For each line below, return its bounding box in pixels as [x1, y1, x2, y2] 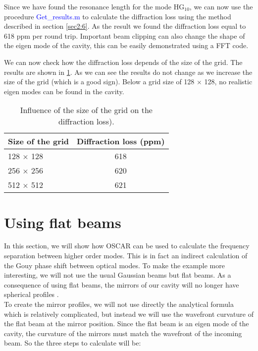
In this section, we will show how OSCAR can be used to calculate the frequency [4, 240, 250, 251]
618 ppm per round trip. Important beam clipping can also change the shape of [4, 30, 245, 41]
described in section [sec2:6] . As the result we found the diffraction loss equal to [4, 21, 246, 31]
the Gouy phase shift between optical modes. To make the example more [4, 260, 225, 270]
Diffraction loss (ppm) [77, 135, 165, 147]
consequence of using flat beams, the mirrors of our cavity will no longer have [4, 279, 239, 290]
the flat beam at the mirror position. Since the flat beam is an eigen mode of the [4, 318, 249, 329]
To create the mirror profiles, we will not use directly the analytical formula [4, 299, 234, 309]
